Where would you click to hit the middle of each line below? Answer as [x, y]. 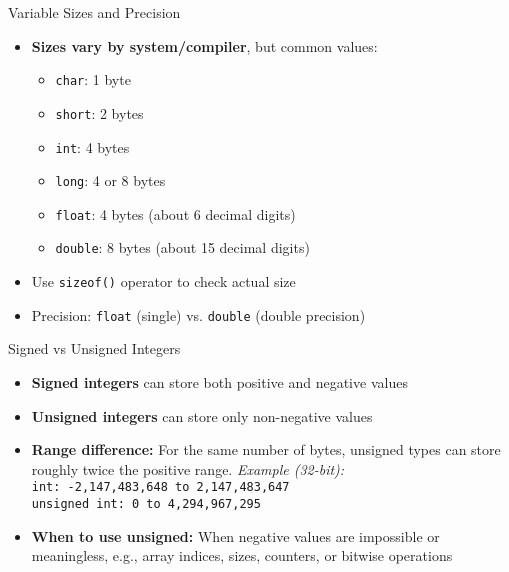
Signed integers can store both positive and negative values [219, 382]
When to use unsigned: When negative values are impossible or [235, 535]
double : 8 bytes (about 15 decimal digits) [182, 247]
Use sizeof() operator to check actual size [163, 281]
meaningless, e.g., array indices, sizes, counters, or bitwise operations [242, 555]
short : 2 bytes [99, 112]
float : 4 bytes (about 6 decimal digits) [175, 213]
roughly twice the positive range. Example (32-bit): [188, 468]
